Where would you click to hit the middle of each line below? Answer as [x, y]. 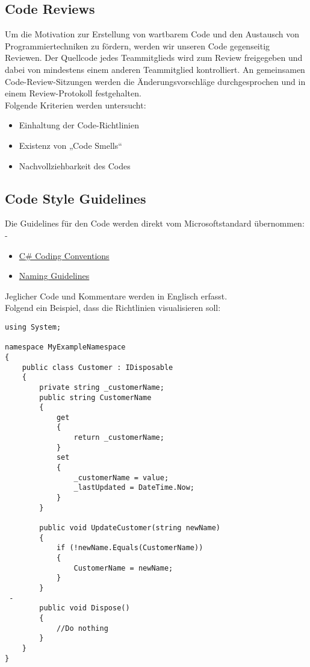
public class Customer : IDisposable [98, 367]
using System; [33, 327]
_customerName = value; [121, 478]
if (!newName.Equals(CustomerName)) [130, 548]
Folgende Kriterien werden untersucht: [76, 105]
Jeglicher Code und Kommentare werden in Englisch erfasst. [116, 296]
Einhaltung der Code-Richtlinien [79, 125]
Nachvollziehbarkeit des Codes [75, 165]
